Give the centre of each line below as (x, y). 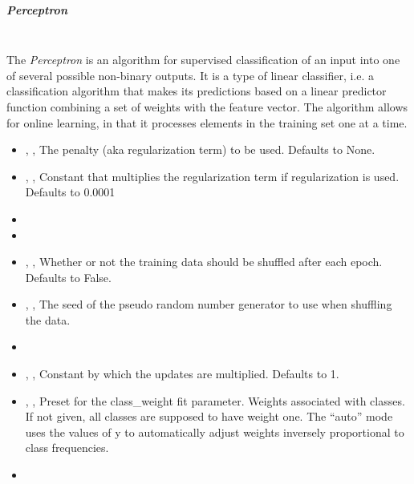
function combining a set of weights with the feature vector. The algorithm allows (207, 106)
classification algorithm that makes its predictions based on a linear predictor (197, 91)
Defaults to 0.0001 (70, 192)
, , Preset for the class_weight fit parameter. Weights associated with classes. (215, 400)
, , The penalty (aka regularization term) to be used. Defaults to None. (200, 149)
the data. (48, 319)
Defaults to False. (68, 277)
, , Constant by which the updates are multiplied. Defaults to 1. (182, 374)
